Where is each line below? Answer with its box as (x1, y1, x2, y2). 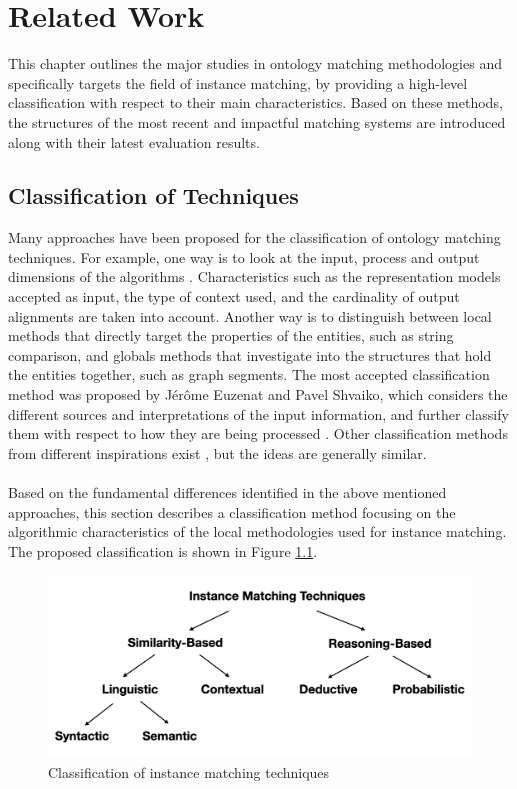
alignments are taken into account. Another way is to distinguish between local (8, 305, 492, 326)
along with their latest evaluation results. (8, 131, 260, 152)
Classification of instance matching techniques (48, 761, 330, 782)
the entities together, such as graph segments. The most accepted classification (8, 364, 490, 385)
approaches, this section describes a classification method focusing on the (8, 501, 456, 522)
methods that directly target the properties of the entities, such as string (8, 325, 454, 346)
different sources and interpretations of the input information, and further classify (8, 403, 509, 424)
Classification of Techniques (8, 180, 299, 211)
